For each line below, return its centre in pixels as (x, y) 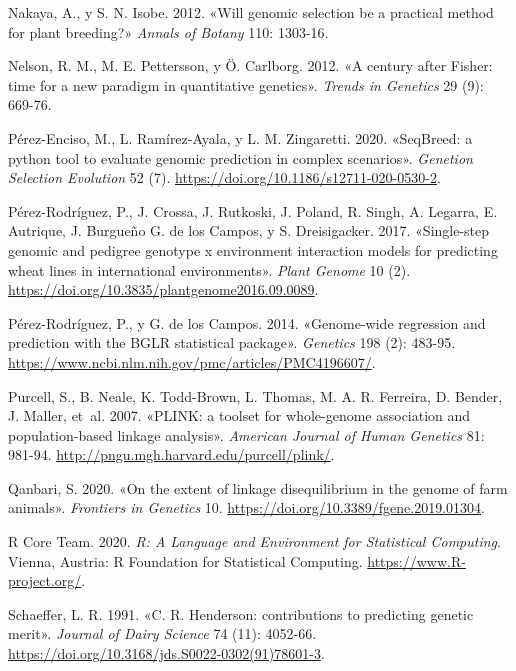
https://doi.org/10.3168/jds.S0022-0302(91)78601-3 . (166, 653)
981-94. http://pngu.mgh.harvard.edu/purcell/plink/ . (171, 454)
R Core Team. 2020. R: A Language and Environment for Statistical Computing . (254, 541)
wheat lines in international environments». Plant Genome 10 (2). (209, 269)
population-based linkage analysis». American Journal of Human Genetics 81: (246, 434)
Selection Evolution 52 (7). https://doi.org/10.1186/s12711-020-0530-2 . (224, 177)
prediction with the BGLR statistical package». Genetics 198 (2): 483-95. (232, 342)
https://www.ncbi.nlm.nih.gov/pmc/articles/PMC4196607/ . (192, 361)
